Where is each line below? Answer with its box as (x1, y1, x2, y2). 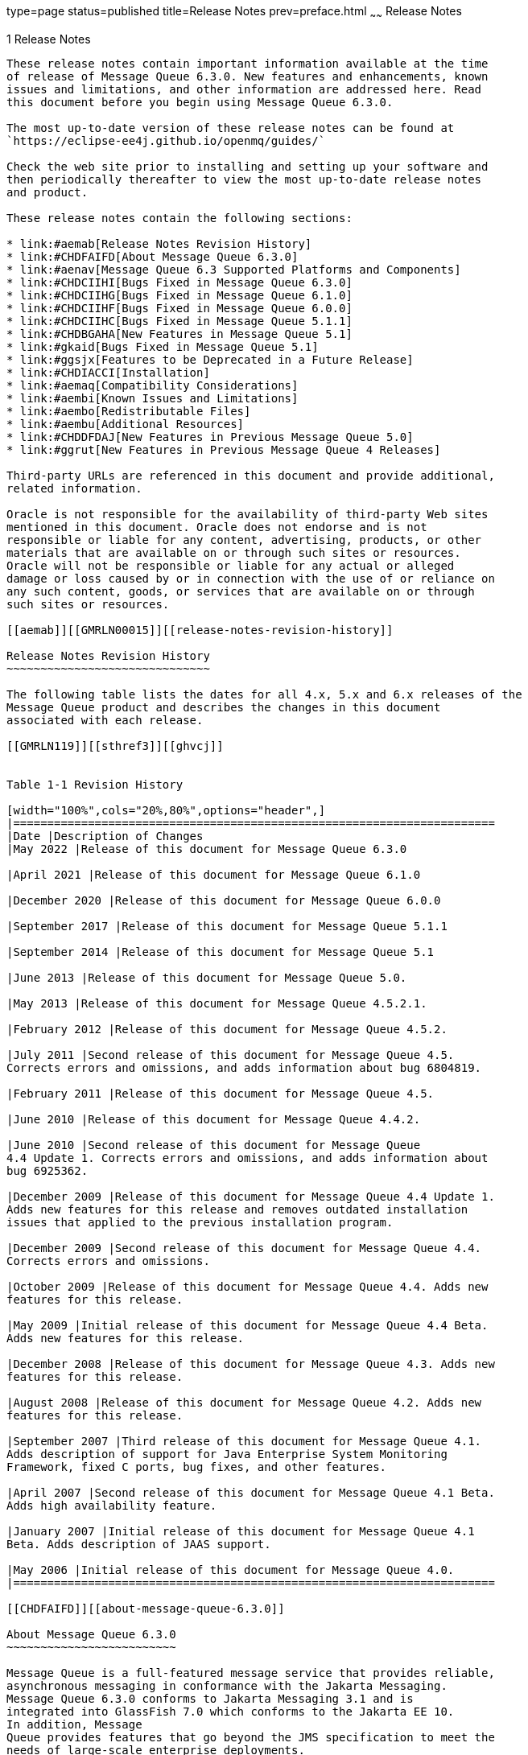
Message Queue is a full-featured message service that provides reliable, (6, 1666, 495, 1679)
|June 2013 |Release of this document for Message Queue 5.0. (6, 970, 407, 984)
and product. (6, 185, 89, 199)
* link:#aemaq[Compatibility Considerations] (6, 378, 299, 392)
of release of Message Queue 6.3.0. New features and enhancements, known (6, 69, 489, 83)
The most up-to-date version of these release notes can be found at (6, 121, 455, 134)
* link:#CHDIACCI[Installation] (6, 365, 210, 379)
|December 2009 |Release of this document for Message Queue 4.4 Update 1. (6, 1189, 495, 1203)
